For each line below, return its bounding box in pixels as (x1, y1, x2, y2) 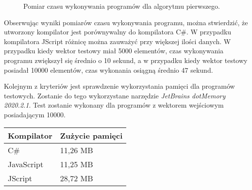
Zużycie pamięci (60, 129, 123, 141)
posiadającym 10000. (4, 109, 66, 119)
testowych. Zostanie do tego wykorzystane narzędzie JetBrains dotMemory (4, 90, 226, 100)
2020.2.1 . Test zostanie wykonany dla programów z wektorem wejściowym (4, 100, 224, 110)
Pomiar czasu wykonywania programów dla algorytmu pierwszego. (23, 1, 220, 11)
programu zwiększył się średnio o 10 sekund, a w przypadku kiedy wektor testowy (4, 55, 248, 65)
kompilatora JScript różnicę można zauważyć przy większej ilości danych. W (4, 36, 231, 46)
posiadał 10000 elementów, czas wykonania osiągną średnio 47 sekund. (4, 64, 213, 75)
